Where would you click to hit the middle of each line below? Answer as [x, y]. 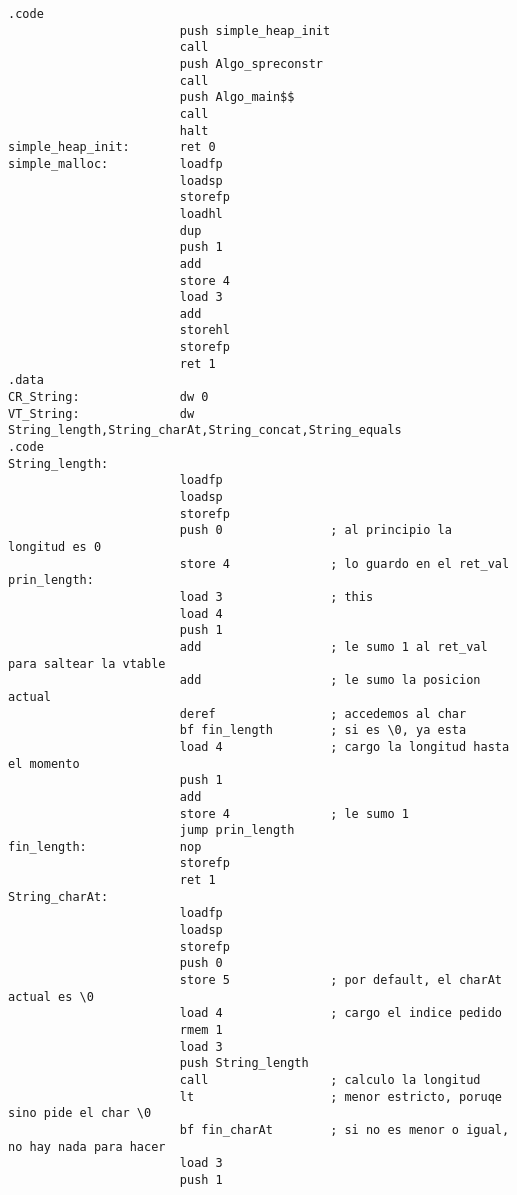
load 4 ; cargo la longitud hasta [344, 746]
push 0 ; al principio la [315, 530]
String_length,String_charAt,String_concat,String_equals [205, 430]
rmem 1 [201, 1030]
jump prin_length [237, 830]
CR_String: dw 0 [108, 397]
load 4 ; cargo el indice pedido [340, 1013]
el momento [44, 763]
